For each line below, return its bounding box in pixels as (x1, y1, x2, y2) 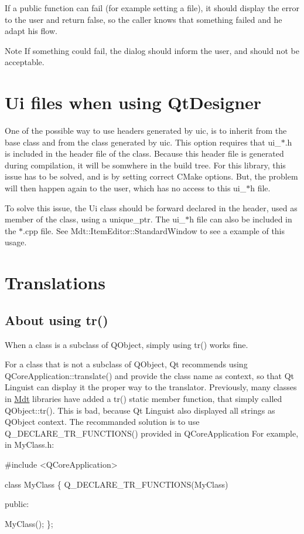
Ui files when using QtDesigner (5, 90, 262, 114)
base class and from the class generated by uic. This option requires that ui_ (5, 136, 281, 148)
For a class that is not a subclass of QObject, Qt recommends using (5, 358, 248, 370)
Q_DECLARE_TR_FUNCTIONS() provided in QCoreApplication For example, (5, 427, 299, 439)
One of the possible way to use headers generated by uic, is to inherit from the (5, 124, 287, 137)
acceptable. (5, 56, 45, 68)
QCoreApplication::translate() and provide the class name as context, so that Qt (5, 369, 295, 381)
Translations (5, 271, 105, 295)
